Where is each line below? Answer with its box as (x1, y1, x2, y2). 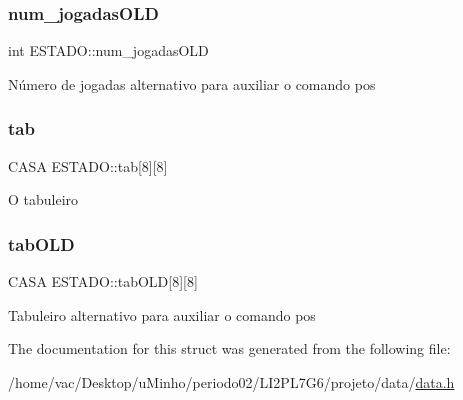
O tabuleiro (8, 189, 79, 210)
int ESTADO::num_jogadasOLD (8, 40, 209, 61)
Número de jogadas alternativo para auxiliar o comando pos (8, 73, 376, 94)
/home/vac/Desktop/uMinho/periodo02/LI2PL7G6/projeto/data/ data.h (8, 371, 455, 392)
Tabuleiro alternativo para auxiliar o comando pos (8, 304, 316, 325)
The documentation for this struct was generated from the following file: (8, 338, 451, 359)
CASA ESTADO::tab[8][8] (8, 155, 168, 176)
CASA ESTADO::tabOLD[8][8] (8, 271, 198, 292)
